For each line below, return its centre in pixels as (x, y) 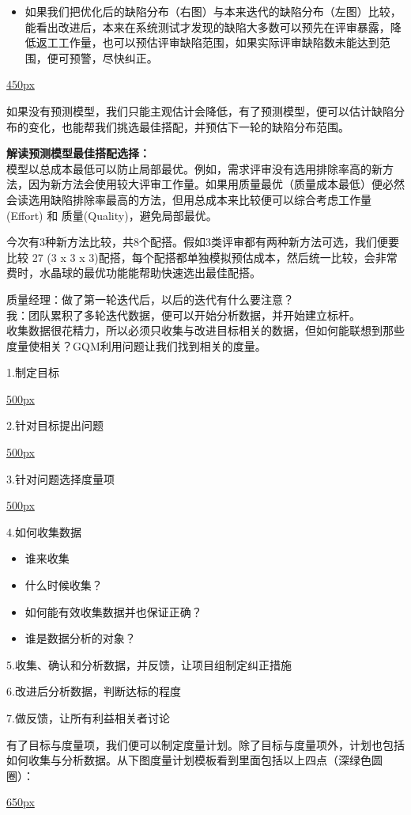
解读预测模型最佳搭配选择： (78, 153)
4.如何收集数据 (44, 531)
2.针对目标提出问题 (55, 425)
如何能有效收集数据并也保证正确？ (113, 611)
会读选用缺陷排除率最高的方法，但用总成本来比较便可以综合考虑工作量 (189, 199)
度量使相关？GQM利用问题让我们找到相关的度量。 (136, 345)
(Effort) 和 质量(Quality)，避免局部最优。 (112, 215)
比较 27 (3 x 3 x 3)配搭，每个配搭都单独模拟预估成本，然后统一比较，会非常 (202, 257)
